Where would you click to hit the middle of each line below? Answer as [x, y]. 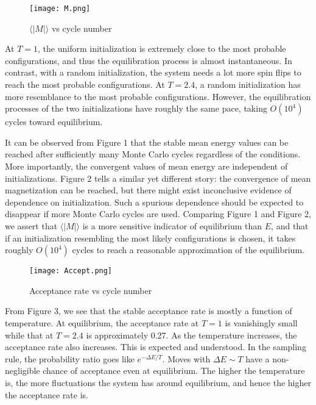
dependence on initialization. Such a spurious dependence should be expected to [154, 202]
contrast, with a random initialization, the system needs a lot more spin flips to [153, 72]
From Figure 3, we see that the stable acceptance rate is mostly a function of [149, 311]
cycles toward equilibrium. [54, 122]
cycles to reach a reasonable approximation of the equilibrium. [188, 250]
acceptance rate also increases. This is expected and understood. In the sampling [156, 347]
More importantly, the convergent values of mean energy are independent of [146, 166]
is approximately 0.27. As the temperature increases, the [191, 335]
